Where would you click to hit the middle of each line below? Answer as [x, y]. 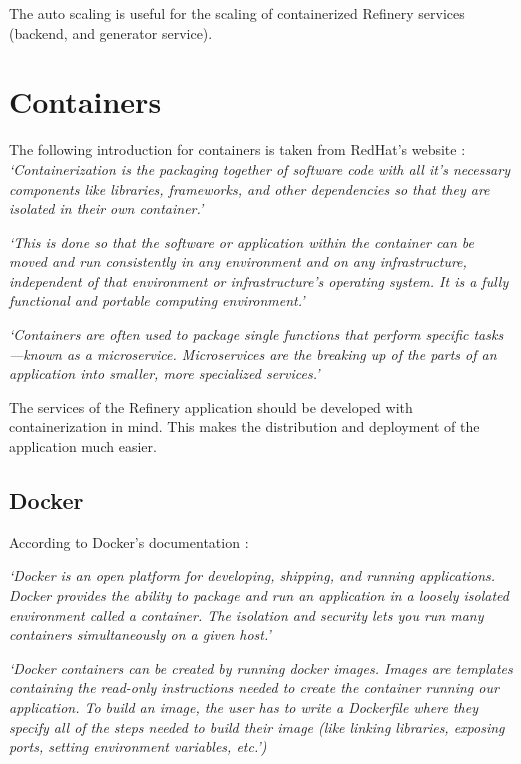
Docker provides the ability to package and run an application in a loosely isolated [259, 595]
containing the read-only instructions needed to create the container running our [254, 687]
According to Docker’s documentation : [129, 541]
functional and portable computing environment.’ [157, 300]
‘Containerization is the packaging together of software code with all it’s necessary [259, 168]
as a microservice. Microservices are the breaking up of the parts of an [281, 353]
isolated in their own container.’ [106, 208]
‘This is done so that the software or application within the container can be [241, 241]
